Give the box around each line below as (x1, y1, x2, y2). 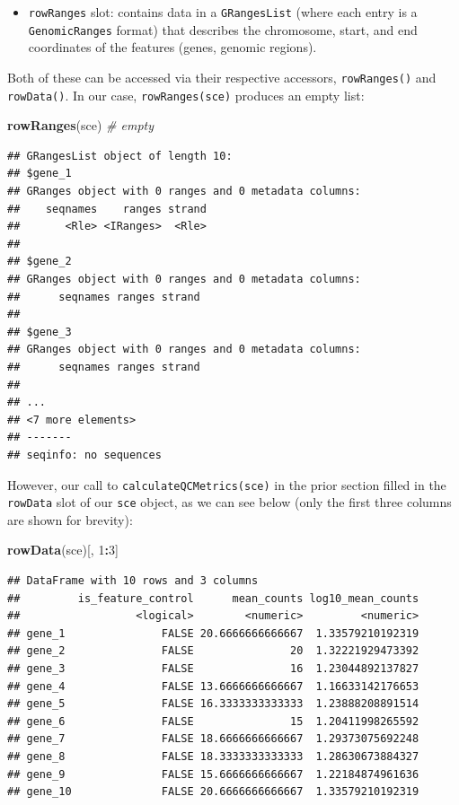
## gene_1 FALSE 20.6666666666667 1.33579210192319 (7, 626, 419, 640)
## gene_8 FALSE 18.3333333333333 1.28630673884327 (7, 749, 419, 763)
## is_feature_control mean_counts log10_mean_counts (7, 591, 419, 605)
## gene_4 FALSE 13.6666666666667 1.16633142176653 (7, 679, 419, 693)
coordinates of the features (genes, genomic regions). (28, 38, 317, 57)
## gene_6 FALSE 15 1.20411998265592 (7, 714, 419, 728)
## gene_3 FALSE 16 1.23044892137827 (7, 661, 419, 675)
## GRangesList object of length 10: (7, 149, 233, 162)
